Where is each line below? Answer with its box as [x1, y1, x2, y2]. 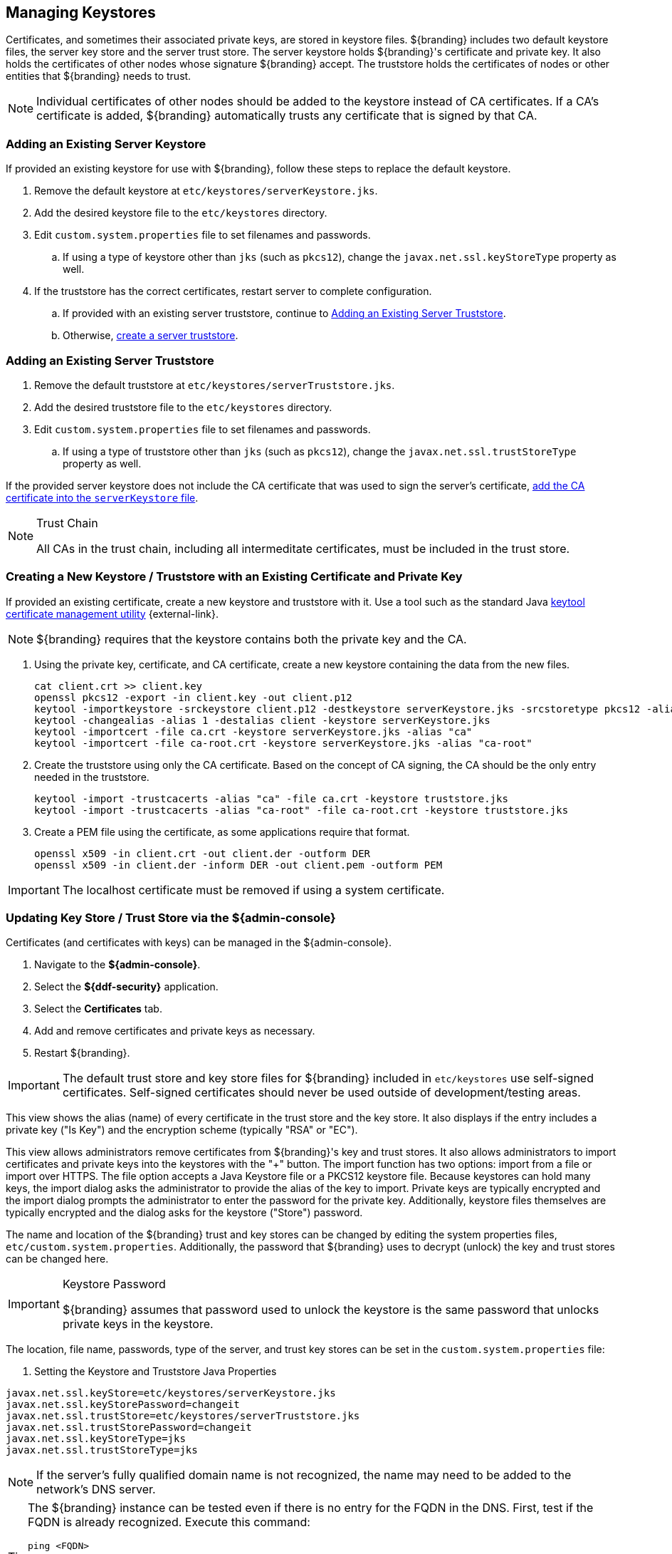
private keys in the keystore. [62, 1317, 214, 1332]
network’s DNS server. [36, 1482, 156, 1497]
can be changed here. [6, 1253, 109, 1265]
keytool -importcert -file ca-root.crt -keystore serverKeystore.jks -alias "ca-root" [34, 737, 532, 749]
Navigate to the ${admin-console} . [34, 958, 201, 971]
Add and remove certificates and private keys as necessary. [34, 1025, 315, 1037]
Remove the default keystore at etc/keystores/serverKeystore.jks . [34, 185, 378, 197]
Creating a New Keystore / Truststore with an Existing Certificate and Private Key [6, 569, 463, 584]
